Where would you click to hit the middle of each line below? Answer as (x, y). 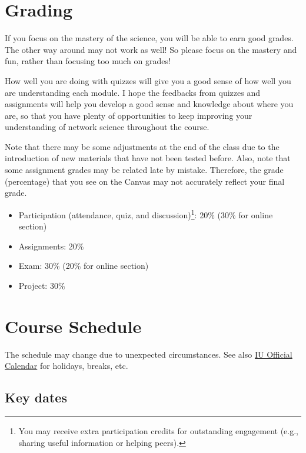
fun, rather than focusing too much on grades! (88, 61)
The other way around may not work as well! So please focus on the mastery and (151, 49)
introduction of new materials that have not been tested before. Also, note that (148, 158)
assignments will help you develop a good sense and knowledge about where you (149, 104)
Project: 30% (42, 285)
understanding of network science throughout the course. (107, 127)
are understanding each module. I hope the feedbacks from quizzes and (132, 92)
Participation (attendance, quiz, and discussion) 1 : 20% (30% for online (146, 214)
